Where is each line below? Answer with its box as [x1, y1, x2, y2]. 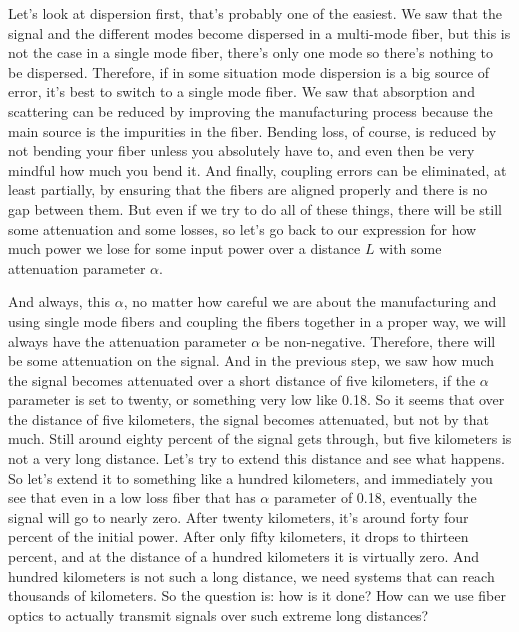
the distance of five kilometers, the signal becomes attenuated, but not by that [8, 408, 489, 429]
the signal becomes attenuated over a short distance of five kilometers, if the [8, 369, 476, 390]
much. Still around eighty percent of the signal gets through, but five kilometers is [8, 428, 512, 449]
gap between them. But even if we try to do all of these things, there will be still [8, 198, 502, 219]
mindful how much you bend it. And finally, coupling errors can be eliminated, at [8, 159, 507, 180]
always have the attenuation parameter [8, 330, 247, 351]
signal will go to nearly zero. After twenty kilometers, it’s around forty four [8, 506, 469, 527]
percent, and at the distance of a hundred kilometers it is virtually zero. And [8, 546, 480, 567]
